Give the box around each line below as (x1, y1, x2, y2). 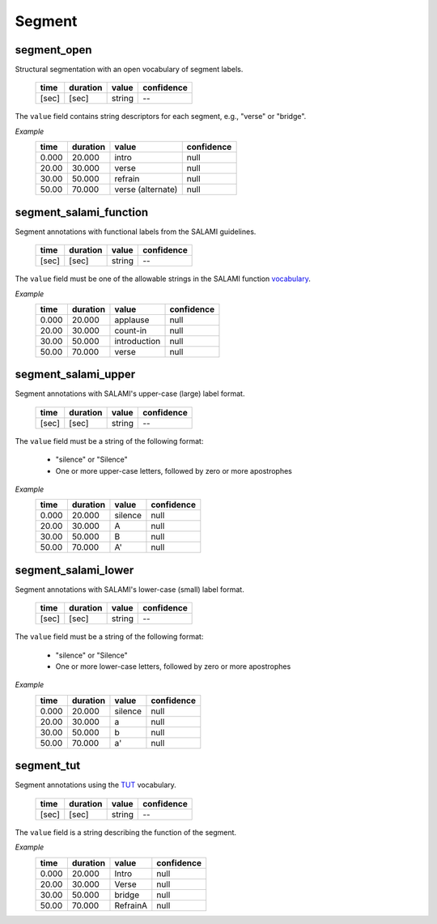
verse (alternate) (114, 184, 178, 195)
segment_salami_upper (15, 368, 136, 381)
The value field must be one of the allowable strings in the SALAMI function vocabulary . (15, 274, 311, 283)
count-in (114, 325, 147, 336)
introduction (114, 335, 161, 347)
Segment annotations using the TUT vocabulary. (15, 780, 177, 790)
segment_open (15, 43, 92, 57)
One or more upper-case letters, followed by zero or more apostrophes (55, 466, 293, 475)
